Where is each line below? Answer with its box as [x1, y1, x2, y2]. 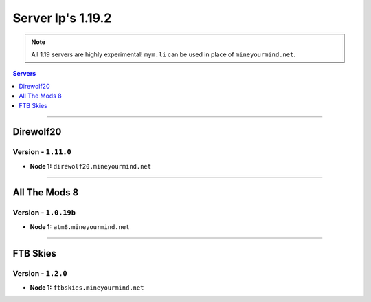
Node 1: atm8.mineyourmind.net [30, 222, 130, 230]
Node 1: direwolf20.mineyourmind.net [30, 162, 151, 170]
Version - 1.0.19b [12, 208, 76, 217]
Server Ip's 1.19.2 [12, 10, 112, 25]
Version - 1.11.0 [12, 147, 71, 157]
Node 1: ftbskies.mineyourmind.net [30, 283, 144, 292]
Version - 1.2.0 [12, 268, 68, 278]
